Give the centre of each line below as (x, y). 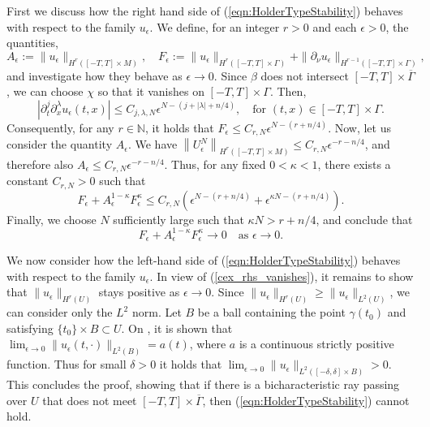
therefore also (40, 164)
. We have (153, 144)
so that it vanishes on (151, 91)
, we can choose (45, 91)
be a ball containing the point (271, 312)
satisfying (30, 328)
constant (28, 181)
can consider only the (60, 312)
